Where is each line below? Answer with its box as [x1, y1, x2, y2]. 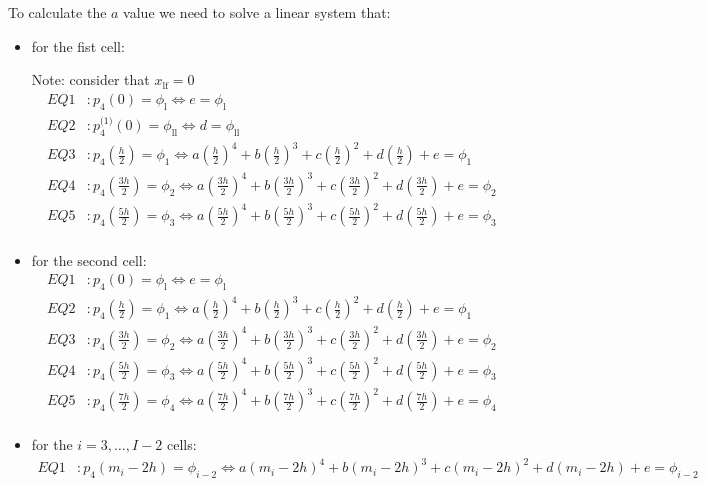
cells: [166, 434, 197, 455]
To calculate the [8, 2, 107, 22]
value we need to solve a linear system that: [123, 2, 391, 22]
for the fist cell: [31, 35, 125, 56]
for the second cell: [31, 249, 147, 270]
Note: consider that [31, 69, 150, 90]
